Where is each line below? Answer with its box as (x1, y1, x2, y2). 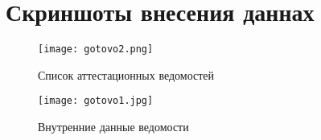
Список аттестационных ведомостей (38, 66, 215, 83)
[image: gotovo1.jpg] (38, 95, 154, 107)
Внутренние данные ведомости (38, 118, 189, 135)
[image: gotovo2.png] (38, 43, 154, 56)
